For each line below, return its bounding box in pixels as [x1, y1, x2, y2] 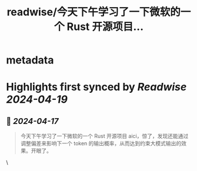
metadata [6, 53, 54, 67]
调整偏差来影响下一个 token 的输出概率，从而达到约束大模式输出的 [20, 140, 182, 147]
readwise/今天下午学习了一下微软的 [6, 5, 181, 19]
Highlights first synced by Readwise [6, 81, 187, 94]
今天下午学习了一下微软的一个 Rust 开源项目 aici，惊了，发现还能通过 [20, 133, 189, 140]
